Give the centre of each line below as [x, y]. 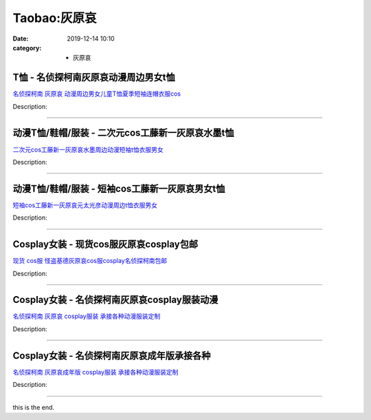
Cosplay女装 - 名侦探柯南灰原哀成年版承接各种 [112, 356]
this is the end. [34, 407]
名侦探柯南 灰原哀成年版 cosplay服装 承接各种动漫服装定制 [95, 372]
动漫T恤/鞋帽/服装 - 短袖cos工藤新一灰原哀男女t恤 [119, 188]
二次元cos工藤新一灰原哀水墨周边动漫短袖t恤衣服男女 [88, 149]
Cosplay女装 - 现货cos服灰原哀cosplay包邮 [105, 244]
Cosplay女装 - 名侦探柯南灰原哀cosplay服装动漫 [115, 300]
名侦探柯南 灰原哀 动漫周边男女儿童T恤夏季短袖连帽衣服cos [97, 94]
